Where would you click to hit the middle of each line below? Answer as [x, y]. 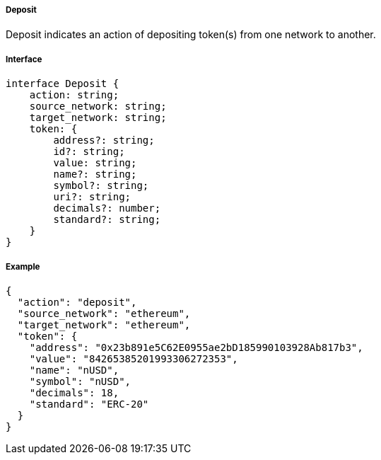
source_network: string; [98, 107]
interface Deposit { [63, 84]
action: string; [74, 95]
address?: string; [104, 140]
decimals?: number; [107, 208]
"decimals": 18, [74, 392]
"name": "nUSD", [74, 370]
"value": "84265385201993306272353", [134, 358]
